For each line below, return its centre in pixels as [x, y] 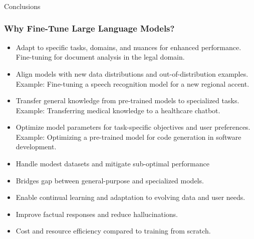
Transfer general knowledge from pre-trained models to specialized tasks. [128, 100]
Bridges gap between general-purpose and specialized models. [110, 180]
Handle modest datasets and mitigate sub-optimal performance [112, 164]
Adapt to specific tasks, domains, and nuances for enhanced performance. [129, 47]
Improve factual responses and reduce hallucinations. [97, 214]
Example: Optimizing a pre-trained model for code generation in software [129, 137]
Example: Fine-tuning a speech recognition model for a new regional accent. [133, 83]
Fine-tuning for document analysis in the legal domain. [100, 57]
